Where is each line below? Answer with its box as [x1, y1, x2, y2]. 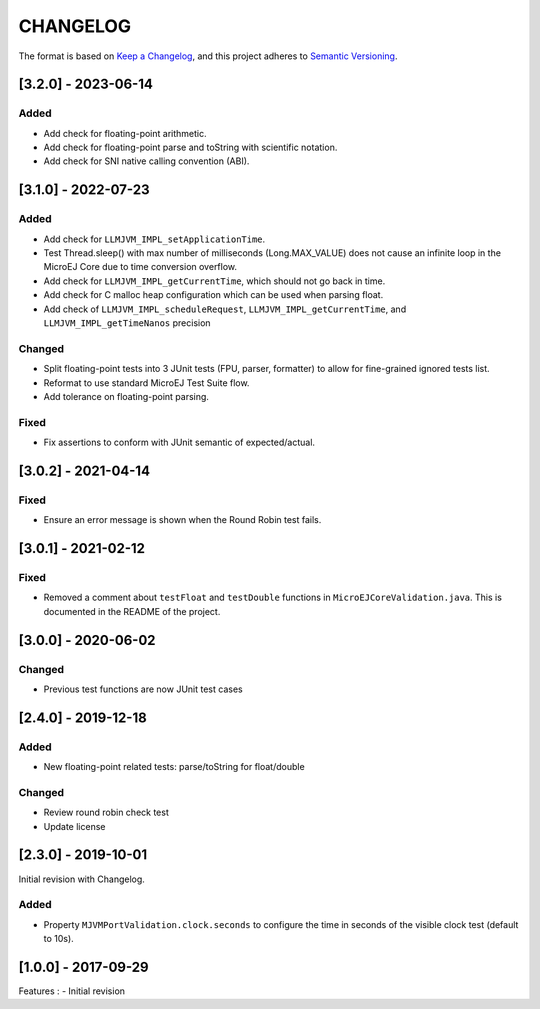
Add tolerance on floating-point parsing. [43, 390, 210, 402]
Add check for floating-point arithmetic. [43, 127, 207, 139]
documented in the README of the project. [43, 605, 221, 617]
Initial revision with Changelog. [18, 873, 145, 885]
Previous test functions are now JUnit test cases [43, 683, 244, 695]
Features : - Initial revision [18, 985, 125, 997]
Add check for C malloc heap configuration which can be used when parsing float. [43, 289, 384, 301]
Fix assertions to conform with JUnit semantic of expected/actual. [43, 436, 315, 449]
